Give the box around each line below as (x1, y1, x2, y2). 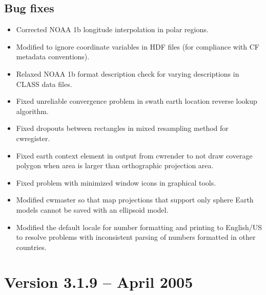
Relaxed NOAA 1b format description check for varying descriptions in (16, 68, 239, 79)
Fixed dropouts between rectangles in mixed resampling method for (16, 123, 229, 133)
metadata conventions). (16, 51, 90, 62)
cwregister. (16, 132, 50, 143)
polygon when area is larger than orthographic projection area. (16, 160, 214, 171)
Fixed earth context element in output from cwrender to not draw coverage (16, 150, 253, 161)
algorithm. (16, 105, 49, 116)
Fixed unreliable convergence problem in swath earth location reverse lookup (16, 96, 257, 106)
